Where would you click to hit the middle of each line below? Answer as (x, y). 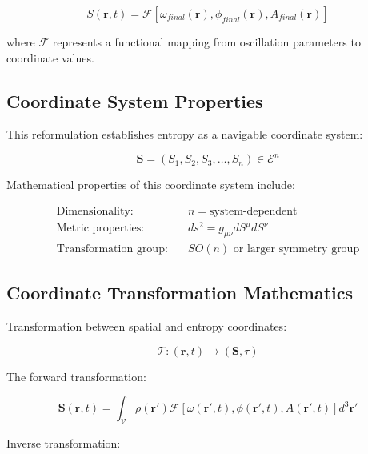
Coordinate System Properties (135, 100)
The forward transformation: (76, 376)
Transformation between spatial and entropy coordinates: (147, 326)
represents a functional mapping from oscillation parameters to (206, 42)
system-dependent (254, 212)
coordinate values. (50, 57)
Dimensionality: (95, 212)
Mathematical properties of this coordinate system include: (151, 185)
